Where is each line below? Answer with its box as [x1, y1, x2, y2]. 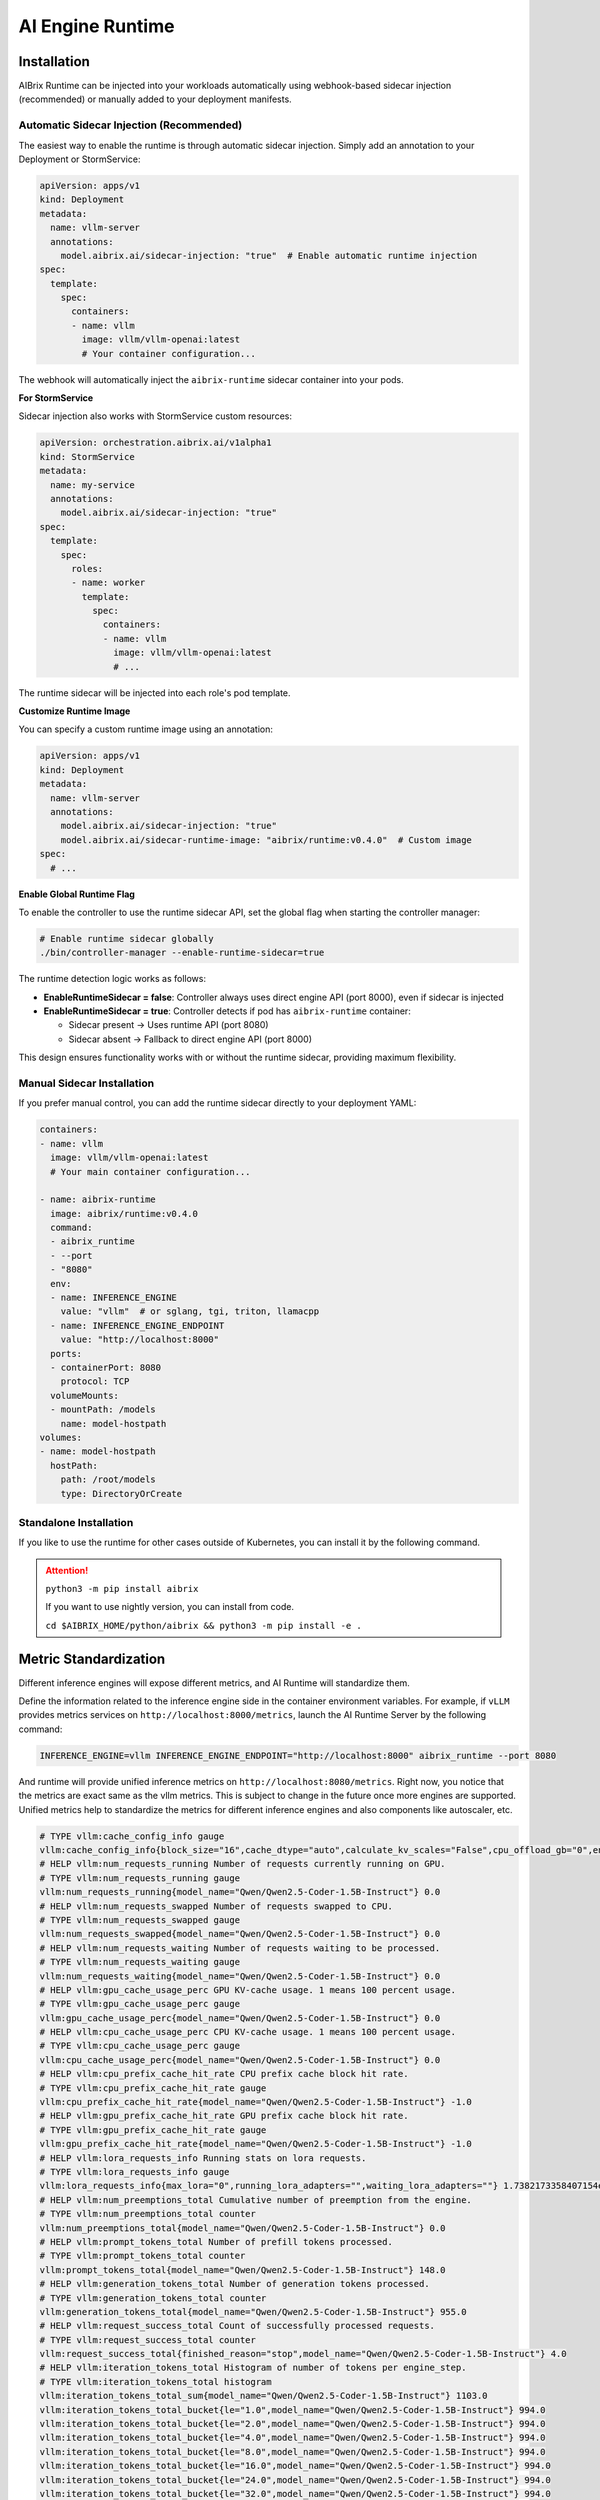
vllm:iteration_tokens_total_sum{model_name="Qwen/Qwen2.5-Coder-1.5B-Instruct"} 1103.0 [39, 2390, 489, 2402]
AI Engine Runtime [18, 15, 175, 37]
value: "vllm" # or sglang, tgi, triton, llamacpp [60, 1306, 320, 1317]
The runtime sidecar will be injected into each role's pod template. [18, 686, 291, 699]
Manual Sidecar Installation [18, 1076, 155, 1090]
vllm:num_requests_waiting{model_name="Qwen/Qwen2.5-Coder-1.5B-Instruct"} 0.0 [39, 1970, 441, 1982]
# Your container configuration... [81, 348, 257, 359]
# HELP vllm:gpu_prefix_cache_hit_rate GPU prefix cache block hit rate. [39, 2110, 409, 2122]
